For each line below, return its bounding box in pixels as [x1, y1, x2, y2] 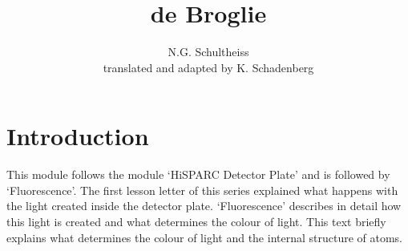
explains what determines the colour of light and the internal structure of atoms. [6, 229, 403, 245]
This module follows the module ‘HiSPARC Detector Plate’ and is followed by [6, 166, 390, 183]
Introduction [6, 119, 149, 152]
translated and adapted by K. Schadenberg [103, 59, 314, 75]
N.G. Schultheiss [168, 43, 249, 60]
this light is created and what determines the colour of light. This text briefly [6, 213, 386, 230]
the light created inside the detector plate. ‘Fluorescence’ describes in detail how [6, 197, 402, 214]
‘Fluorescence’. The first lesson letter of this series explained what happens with [6, 181, 398, 198]
